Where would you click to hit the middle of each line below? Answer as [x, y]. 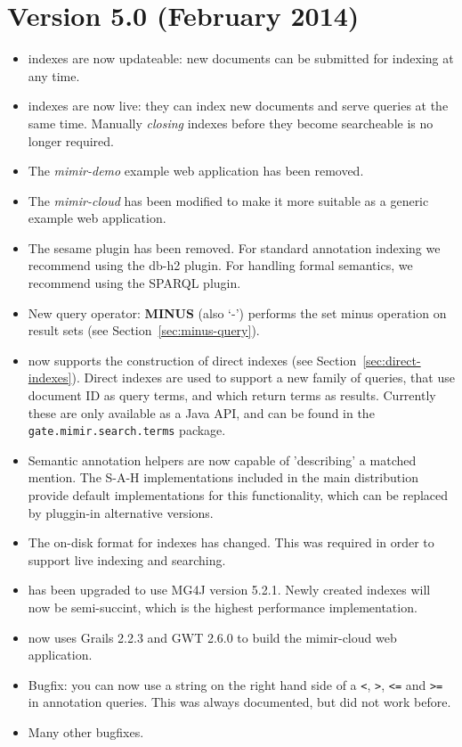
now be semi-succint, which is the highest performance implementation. [223, 607]
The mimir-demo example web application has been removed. [196, 171]
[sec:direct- [392, 360]
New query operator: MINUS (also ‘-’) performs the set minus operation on [237, 312]
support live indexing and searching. [127, 559]
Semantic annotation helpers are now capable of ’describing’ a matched [222, 460]
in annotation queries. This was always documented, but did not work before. [239, 702]
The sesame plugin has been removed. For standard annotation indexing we [234, 247]
